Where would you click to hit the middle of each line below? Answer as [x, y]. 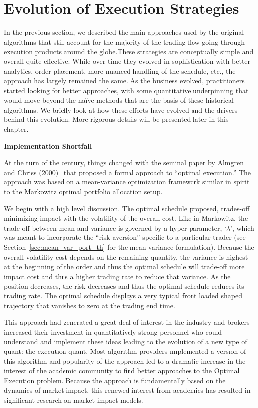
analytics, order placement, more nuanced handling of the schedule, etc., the [120, 71]
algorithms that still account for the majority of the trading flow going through [124, 41]
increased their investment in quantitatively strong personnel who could [113, 331]
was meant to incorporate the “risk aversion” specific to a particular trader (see [125, 237]
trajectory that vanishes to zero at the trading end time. [90, 305]
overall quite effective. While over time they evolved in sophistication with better [127, 61]
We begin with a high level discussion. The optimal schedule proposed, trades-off [127, 208]
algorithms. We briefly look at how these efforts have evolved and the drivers [121, 109]
